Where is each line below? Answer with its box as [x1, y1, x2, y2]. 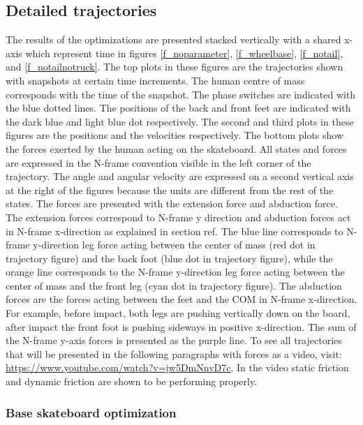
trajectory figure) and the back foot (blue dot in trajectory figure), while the [6, 251, 333, 265]
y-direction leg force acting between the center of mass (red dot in [33, 237, 316, 252]
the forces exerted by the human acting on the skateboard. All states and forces [6, 141, 347, 156]
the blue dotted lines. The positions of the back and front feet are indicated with [6, 100, 351, 115]
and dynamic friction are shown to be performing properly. [6, 374, 258, 389]
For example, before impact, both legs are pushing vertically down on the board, [6, 306, 350, 320]
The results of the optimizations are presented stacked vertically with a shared [6, 32, 341, 47]
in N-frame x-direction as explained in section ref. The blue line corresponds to [6, 223, 343, 238]
